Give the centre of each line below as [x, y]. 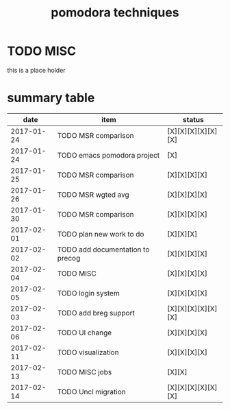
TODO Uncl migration [91, 391]
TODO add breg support [96, 313]
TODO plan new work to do [101, 234]
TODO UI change [85, 333]
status [193, 119]
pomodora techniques [115, 13]
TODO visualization [88, 352]
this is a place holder [37, 70]
